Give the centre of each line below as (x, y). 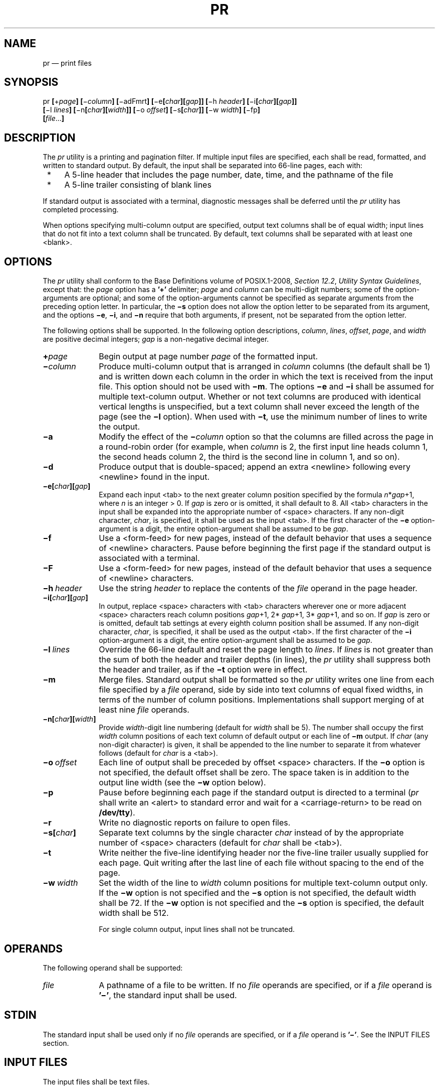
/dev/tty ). (117, 813)
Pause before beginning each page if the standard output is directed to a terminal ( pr (259, 793)
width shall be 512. (134, 913)
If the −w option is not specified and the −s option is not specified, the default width (258, 893)
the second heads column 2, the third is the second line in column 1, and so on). (249, 457)
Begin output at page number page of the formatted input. (208, 357)
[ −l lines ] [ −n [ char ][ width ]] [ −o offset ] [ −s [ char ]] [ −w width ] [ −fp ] (152, 110)
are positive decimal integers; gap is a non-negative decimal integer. (156, 339)
